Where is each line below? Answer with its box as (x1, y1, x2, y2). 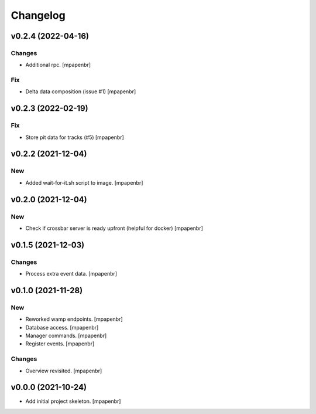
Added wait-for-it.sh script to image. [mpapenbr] (25, 179, 143, 186)
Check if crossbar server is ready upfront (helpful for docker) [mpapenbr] (25, 225, 203, 232)
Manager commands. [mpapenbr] (25, 332, 107, 340)
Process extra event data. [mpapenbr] (25, 270, 117, 277)
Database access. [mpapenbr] (25, 324, 99, 331)
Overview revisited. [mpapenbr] (25, 367, 102, 374)
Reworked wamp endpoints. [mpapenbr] (25, 315, 123, 323)
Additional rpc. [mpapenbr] (25, 62, 91, 69)
